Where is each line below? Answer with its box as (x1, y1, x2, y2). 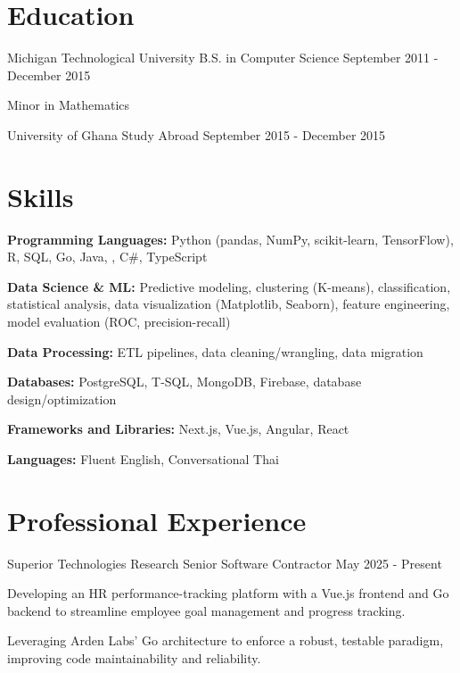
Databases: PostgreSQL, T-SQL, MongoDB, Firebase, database (7, 372, 362, 391)
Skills (7, 178, 74, 214)
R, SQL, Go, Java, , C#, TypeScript (7, 247, 208, 266)
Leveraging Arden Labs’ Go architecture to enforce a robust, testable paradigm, (7, 631, 444, 650)
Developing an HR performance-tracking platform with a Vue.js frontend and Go (7, 584, 449, 602)
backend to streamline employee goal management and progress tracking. (7, 601, 406, 619)
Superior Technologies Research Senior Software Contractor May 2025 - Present (7, 553, 442, 572)
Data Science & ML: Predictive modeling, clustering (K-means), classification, (7, 277, 451, 295)
